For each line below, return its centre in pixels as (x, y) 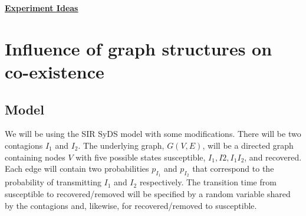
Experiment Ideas (42, 8)
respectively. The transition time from (208, 182)
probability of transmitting (53, 182)
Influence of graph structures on (139, 48)
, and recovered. (273, 157)
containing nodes (35, 157)
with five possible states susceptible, (141, 157)
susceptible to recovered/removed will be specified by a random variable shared (148, 193)
